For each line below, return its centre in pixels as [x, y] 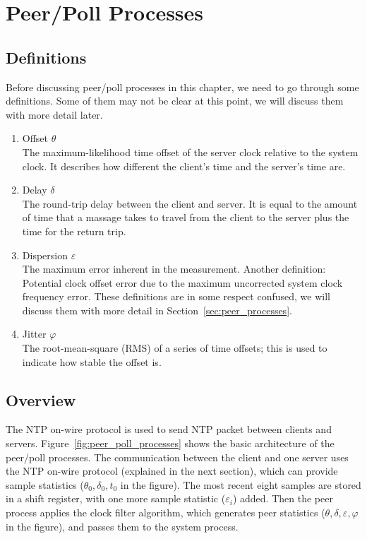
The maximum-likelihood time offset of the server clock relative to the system [190, 152]
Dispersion [45, 255]
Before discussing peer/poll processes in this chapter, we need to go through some [182, 87]
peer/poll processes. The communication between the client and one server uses [177, 457]
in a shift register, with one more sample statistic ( [116, 498]
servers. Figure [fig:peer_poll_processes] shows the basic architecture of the [170, 443]
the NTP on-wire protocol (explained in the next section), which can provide [172, 471]
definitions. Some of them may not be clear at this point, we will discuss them [175, 101]
